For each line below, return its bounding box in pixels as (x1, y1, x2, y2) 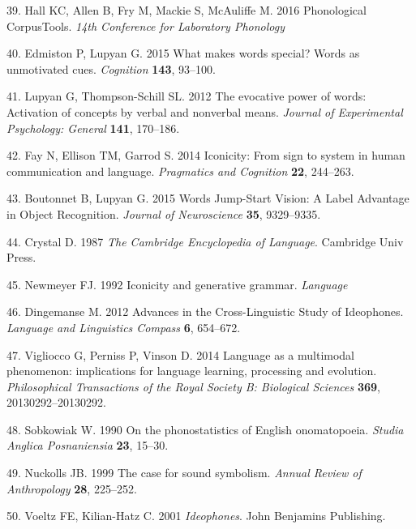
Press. (6, 249, 36, 266)
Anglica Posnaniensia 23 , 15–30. (6, 437, 169, 454)
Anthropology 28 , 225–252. (6, 480, 137, 497)
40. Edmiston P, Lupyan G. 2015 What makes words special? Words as (6, 45, 360, 62)
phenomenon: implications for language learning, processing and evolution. (6, 362, 377, 379)
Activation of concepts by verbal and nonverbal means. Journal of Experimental (6, 103, 403, 120)
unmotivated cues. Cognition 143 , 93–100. (6, 60, 216, 77)
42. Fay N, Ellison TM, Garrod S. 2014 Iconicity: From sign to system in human (6, 147, 405, 164)
